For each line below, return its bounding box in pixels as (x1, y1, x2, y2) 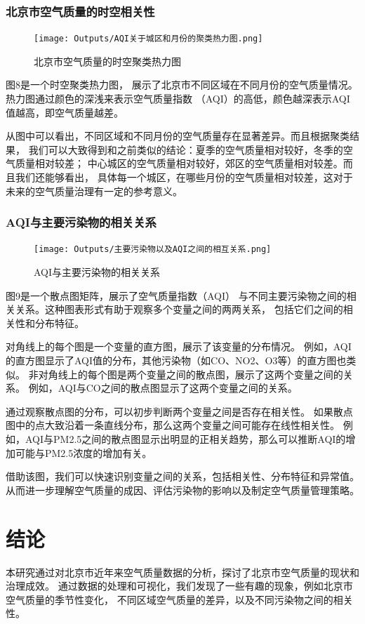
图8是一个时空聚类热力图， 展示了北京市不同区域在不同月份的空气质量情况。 (6, 77, 358, 92)
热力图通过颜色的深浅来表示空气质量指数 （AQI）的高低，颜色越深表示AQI (6, 91, 350, 106)
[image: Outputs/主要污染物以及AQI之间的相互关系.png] (34, 244, 272, 255)
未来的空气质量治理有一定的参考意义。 (6, 183, 182, 198)
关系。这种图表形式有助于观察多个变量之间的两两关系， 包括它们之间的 (15, 302, 343, 317)
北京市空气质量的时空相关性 (6, 2, 155, 20)
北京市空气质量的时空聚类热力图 (34, 53, 181, 68)
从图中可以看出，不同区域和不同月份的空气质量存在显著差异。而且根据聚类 (6, 128, 350, 143)
